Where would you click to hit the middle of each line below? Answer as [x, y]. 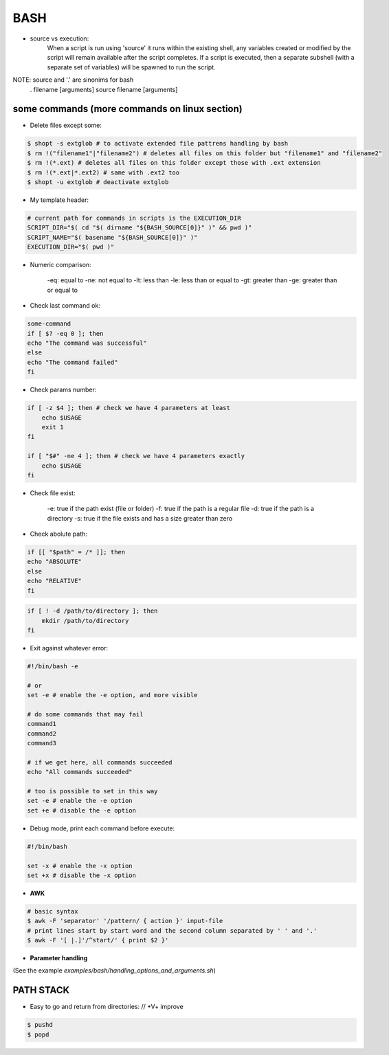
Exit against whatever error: [69, 648]
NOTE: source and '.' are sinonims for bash [73, 80]
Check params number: [63, 390]
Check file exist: [53, 493]
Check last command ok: [65, 306]
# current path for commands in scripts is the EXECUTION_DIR [134, 218]
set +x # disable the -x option [82, 875]
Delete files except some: [66, 125]
